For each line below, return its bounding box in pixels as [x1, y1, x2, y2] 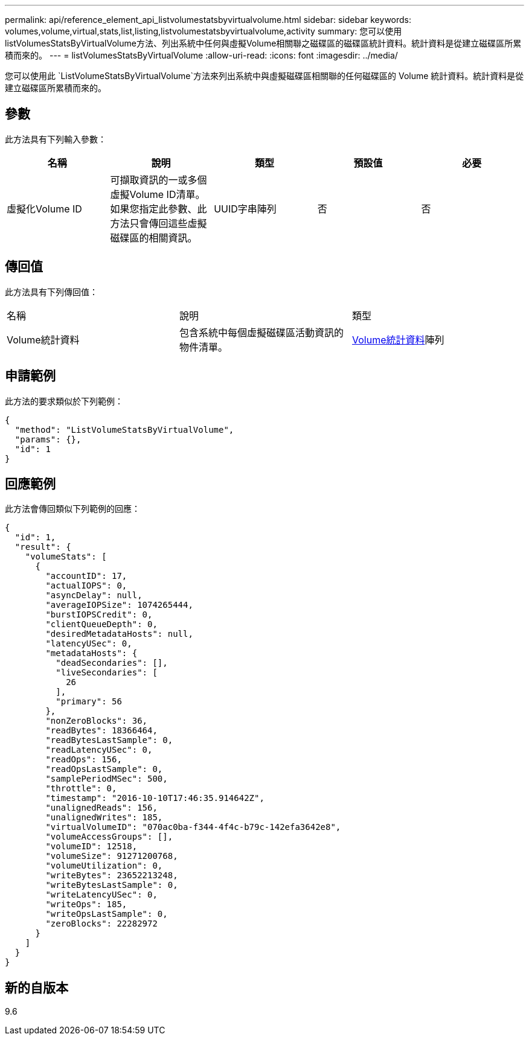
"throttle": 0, [45, 783, 117, 794]
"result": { [14, 542, 71, 552]
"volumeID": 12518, [45, 841, 138, 852]
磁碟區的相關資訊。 [110, 231, 197, 244]
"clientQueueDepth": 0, [45, 619, 158, 630]
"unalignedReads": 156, [45, 803, 158, 813]
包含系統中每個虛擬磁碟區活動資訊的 [179, 326, 344, 339]
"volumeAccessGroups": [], [45, 832, 173, 842]
